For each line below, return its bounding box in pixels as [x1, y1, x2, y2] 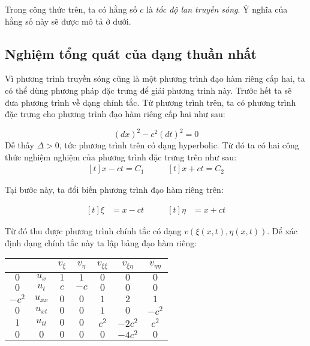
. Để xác [267, 225, 298, 237]
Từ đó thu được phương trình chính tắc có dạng [5, 225, 182, 237]
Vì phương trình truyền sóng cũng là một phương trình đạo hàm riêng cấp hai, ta [5, 72, 305, 85]
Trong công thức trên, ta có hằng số [5, 3, 137, 15]
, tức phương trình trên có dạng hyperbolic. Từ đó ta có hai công [59, 139, 299, 151]
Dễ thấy [5, 139, 34, 151]
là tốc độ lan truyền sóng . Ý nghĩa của [146, 3, 288, 15]
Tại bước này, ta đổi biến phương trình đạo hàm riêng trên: [5, 183, 224, 196]
